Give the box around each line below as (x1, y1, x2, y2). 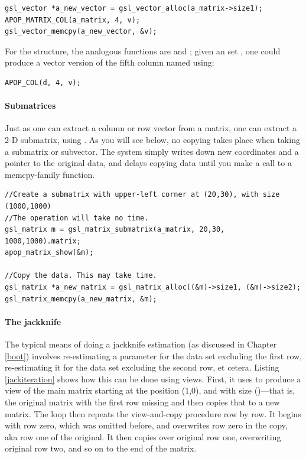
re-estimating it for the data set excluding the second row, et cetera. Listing (5, 361, 279, 373)
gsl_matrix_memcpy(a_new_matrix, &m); (5, 294, 157, 303)
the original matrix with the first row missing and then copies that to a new (5, 396, 280, 408)
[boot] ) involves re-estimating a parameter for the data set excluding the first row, (5, 349, 302, 362)
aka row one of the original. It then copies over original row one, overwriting (5, 430, 281, 443)
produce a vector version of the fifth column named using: (5, 56, 214, 69)
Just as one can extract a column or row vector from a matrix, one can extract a (5, 122, 297, 134)
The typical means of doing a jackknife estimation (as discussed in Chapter (5, 338, 277, 350)
